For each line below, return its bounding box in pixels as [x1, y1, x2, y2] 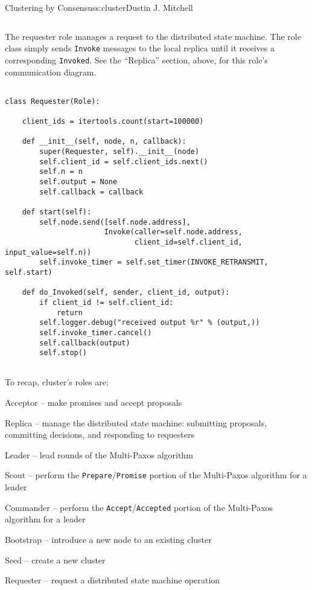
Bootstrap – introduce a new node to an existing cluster [5, 533, 212, 545]
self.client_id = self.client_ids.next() [39, 157, 208, 166]
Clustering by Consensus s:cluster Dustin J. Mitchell [5, 1, 193, 13]
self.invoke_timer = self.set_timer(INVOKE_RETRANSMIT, [39, 258, 269, 267]
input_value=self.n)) [5, 248, 92, 257]
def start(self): [22, 207, 92, 216]
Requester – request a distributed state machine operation [5, 574, 220, 586]
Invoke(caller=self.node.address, [104, 228, 243, 237]
